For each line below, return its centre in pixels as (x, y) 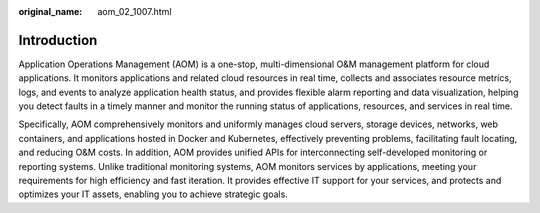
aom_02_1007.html (134, 11)
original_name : (50, 11)
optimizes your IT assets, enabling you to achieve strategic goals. (153, 194)
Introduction (58, 40)
